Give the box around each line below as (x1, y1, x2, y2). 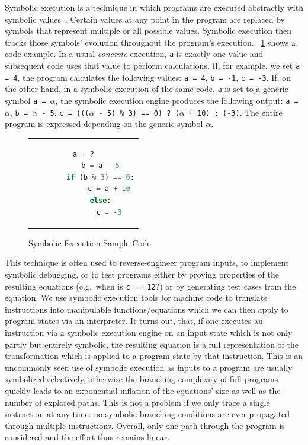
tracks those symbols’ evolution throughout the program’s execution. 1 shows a (5, 36, 296, 48)
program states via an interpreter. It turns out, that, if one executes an (5, 314, 263, 327)
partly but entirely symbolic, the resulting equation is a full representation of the (5, 338, 299, 350)
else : (89, 196, 111, 205)
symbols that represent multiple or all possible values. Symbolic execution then (5, 24, 291, 37)
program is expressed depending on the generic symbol (5, 117, 203, 130)
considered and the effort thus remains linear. (5, 431, 170, 443)
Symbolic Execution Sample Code (28, 236, 151, 249)
